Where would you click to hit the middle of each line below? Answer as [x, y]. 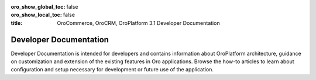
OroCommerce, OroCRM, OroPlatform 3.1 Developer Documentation [138, 23]
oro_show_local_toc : [37, 15]
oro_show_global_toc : [38, 7]
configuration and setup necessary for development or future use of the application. [112, 70]
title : [17, 23]
